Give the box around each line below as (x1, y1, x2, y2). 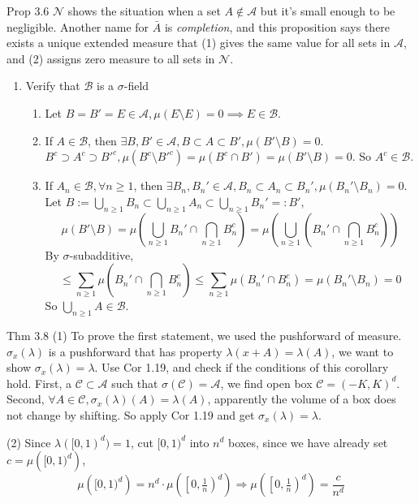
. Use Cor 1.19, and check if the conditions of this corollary (94, 359, 389, 376)
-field (123, 77, 149, 94)
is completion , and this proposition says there (164, 18, 391, 35)
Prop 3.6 (6, 2, 50, 19)
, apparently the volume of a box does (207, 390, 396, 407)
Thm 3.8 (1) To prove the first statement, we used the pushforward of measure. (6, 326, 402, 343)
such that (111, 374, 158, 391)
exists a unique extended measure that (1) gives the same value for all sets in (6, 34, 391, 51)
